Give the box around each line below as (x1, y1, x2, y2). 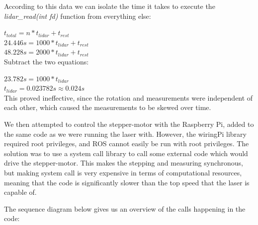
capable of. (4, 187, 37, 197)
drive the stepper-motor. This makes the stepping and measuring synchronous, (4, 158, 244, 168)
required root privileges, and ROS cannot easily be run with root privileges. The (4, 138, 249, 149)
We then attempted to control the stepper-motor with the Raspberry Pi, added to (4, 118, 254, 129)
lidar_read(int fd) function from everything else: (4, 10, 151, 21)
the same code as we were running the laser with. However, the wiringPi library (4, 128, 247, 139)
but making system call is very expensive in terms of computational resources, (4, 167, 242, 177)
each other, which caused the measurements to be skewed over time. (4, 102, 211, 112)
